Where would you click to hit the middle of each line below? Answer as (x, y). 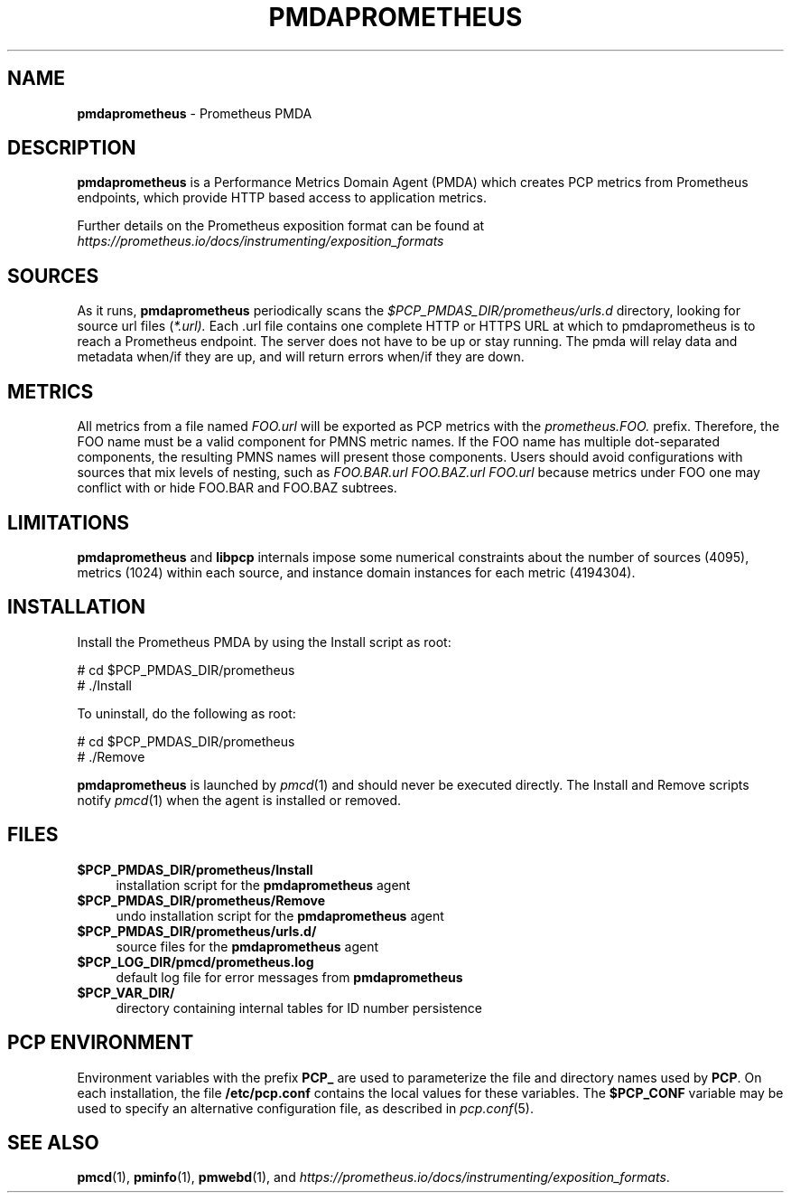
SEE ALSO (53, 1142)
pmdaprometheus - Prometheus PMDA (195, 113)
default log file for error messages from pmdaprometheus (289, 977)
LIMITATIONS (69, 522)
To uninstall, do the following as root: (186, 713)
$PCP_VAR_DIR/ (126, 992)
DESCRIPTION (72, 148)
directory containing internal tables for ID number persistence (299, 1008)
